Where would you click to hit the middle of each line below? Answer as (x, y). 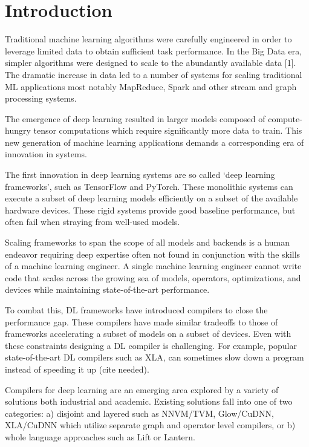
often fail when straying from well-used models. (93, 222)
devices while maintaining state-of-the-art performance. (107, 289)
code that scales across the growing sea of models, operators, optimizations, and (153, 277)
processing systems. (41, 98)
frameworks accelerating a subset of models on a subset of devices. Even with (148, 334)
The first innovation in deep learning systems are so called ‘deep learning (140, 175)
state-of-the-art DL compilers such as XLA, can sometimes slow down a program (154, 357)
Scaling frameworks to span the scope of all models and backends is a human (148, 242)
